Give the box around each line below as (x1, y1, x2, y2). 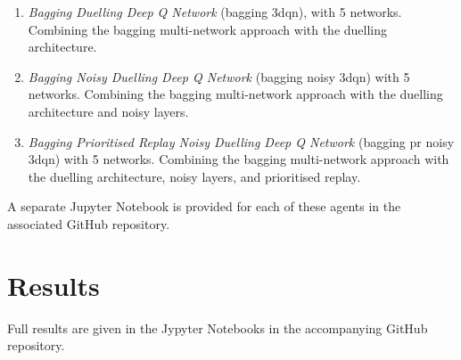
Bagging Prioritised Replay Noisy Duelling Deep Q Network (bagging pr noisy (28, 132, 455, 151)
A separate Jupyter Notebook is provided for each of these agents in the (7, 197, 401, 216)
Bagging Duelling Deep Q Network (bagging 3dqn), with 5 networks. (28, 3, 402, 20)
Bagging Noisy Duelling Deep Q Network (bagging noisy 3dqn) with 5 (28, 67, 410, 86)
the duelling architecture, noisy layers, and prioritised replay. (28, 167, 361, 185)
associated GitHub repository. (7, 214, 170, 233)
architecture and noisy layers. (28, 102, 189, 120)
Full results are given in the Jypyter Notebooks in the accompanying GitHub (7, 318, 428, 337)
